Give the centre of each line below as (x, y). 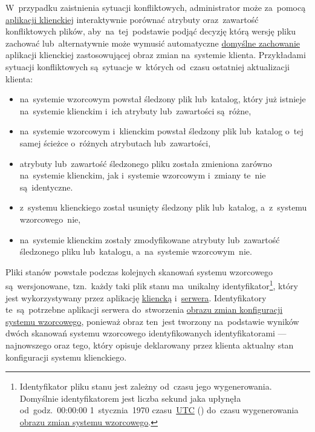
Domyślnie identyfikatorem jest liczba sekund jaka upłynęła (130, 398)
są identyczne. (46, 187)
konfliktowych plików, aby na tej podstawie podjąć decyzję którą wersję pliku (151, 31)
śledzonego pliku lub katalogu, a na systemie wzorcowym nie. (136, 251)
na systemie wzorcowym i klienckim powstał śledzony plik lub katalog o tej (161, 131)
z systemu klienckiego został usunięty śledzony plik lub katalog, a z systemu (163, 207)
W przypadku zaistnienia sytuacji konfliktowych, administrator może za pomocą (156, 7)
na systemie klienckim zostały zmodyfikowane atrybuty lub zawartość (150, 239)
